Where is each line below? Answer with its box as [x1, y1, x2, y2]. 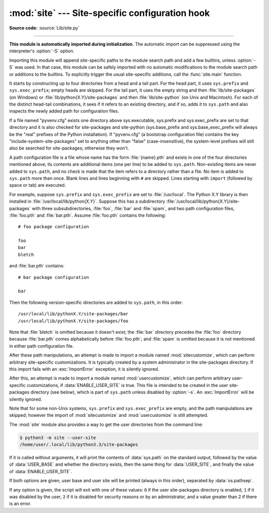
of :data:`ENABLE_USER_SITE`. [9, 468, 72, 474]
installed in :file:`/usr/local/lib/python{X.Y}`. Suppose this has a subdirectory [9, 198, 165, 204]
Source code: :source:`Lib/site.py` [9, 25, 80, 31]
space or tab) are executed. [9, 182, 66, 188]
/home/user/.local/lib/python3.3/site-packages [19, 442, 138, 448]
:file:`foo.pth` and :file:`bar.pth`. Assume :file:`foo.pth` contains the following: [9, 212, 166, 218]
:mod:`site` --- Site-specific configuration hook [9, 7, 210, 18]
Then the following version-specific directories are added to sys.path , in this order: [9, 299, 183, 305]
